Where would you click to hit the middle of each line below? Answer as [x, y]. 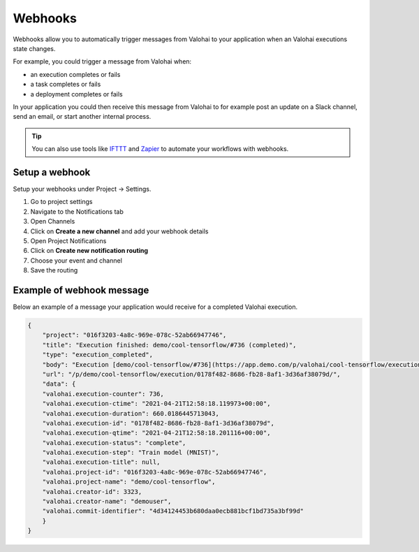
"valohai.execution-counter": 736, [103, 394]
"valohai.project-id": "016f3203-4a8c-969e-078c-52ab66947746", [155, 472]
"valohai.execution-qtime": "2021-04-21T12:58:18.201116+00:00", [156, 433]
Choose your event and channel [76, 260]
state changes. [34, 48]
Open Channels [53, 221]
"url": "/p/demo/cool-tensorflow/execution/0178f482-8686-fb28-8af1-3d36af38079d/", [192, 374]
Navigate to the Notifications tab [77, 211]
